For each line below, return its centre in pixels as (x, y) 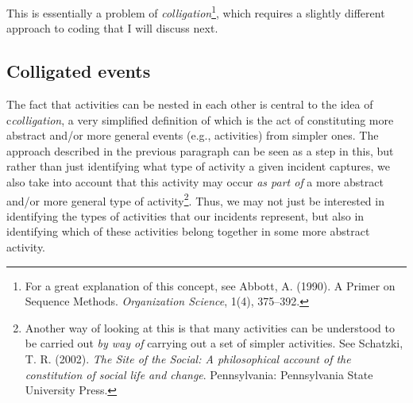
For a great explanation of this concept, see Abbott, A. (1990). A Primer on (210, 285)
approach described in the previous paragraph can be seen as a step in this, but (200, 150)
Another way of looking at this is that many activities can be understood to (210, 327)
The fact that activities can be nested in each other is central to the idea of (190, 104)
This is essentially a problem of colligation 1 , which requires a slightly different (196, 12)
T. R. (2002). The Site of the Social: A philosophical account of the (188, 359)
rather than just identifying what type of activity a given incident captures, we (198, 166)
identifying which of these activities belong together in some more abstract (188, 231)
